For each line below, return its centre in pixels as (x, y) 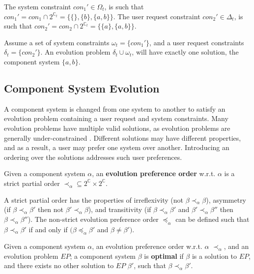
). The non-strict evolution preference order (93, 219)
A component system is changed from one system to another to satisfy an (115, 108)
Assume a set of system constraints (57, 42)
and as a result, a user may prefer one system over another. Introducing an (117, 147)
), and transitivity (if (120, 209)
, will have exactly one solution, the (185, 52)
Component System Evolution (82, 88)
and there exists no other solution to (59, 265)
